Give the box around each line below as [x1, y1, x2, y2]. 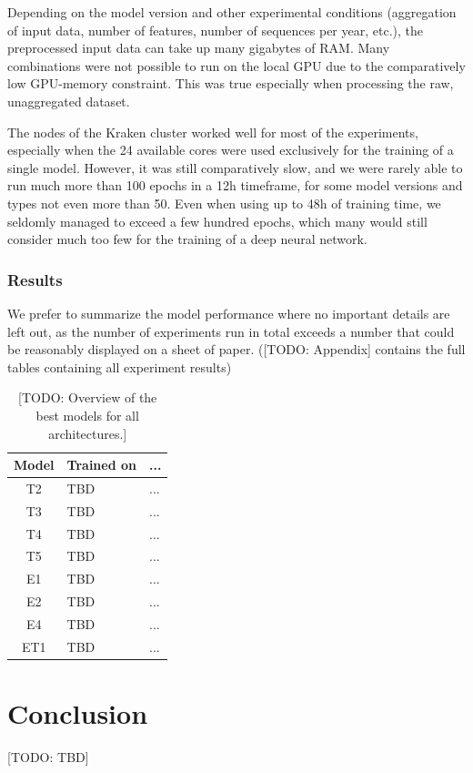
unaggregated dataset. [7, 91, 130, 110]
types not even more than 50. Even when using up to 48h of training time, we [7, 193, 441, 212]
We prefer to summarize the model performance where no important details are [7, 303, 450, 322]
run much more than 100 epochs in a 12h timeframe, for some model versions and [7, 176, 463, 195]
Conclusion [7, 695, 148, 732]
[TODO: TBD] [7, 748, 89, 767]
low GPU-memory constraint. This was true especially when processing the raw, [7, 74, 454, 93]
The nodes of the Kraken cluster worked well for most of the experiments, [7, 122, 418, 141]
